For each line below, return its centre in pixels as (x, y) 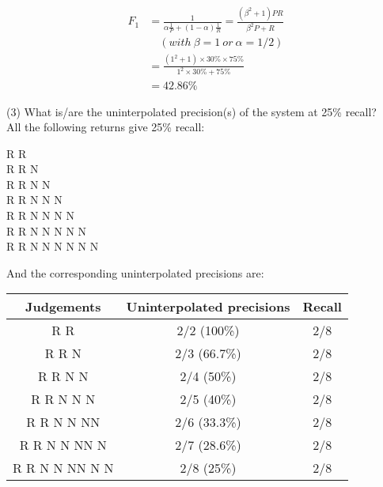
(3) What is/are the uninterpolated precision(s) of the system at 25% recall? (191, 111)
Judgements (63, 307)
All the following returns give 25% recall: (106, 127)
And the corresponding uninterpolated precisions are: (135, 272)
